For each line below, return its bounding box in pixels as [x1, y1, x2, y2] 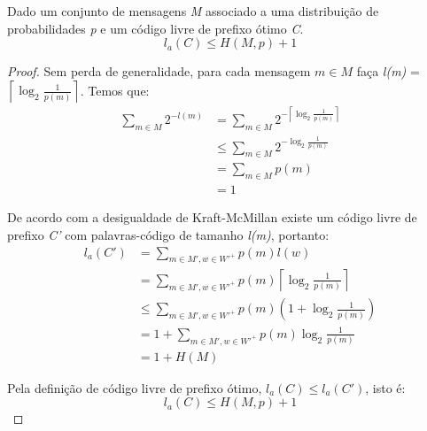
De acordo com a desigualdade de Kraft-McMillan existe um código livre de [7, 208, 417, 227]
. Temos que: [80, 81, 150, 99]
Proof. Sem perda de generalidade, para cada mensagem [7, 62, 311, 81]
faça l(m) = [356, 62, 420, 81]
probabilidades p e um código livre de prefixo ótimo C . [7, 19, 304, 37]
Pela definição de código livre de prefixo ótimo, [7, 378, 262, 396]
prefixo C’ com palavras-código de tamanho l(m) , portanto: [7, 225, 330, 243]
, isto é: [365, 378, 406, 396]
